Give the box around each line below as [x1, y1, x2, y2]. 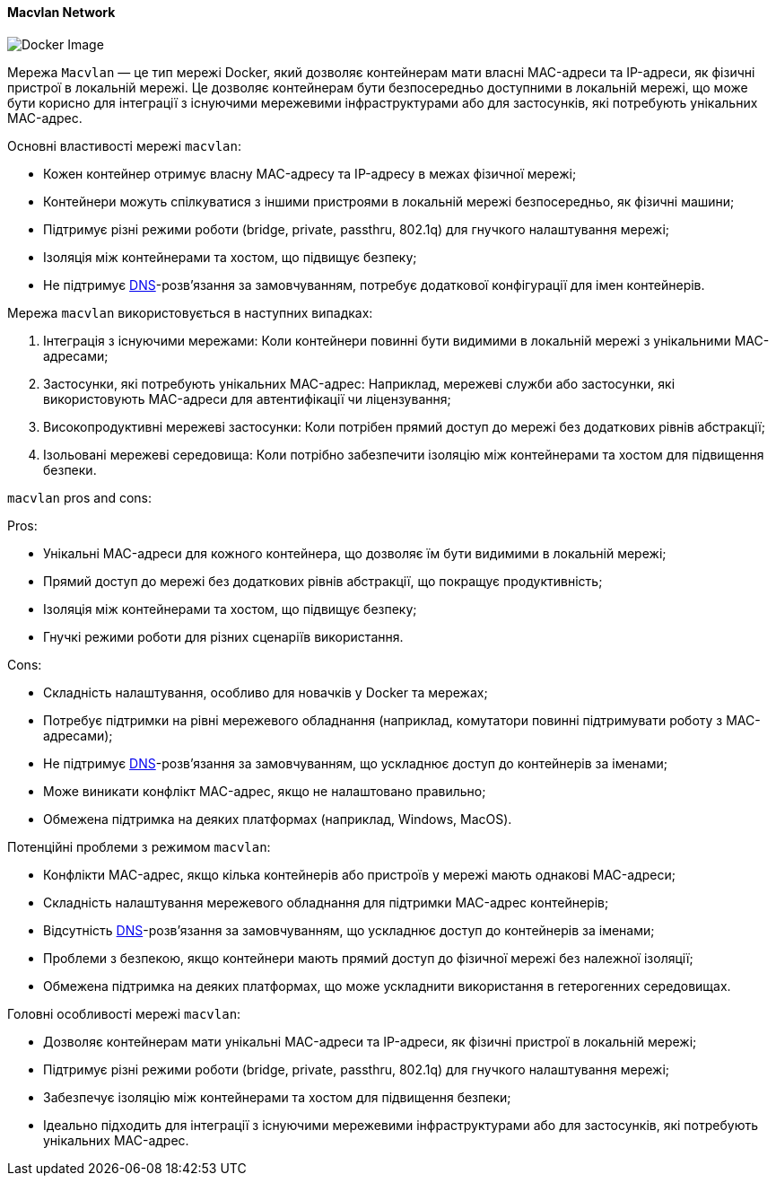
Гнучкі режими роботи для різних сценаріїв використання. [43, 628, 404, 644]
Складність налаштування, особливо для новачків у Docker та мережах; [43, 684, 488, 700]
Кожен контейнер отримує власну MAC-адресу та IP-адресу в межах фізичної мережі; [43, 165, 577, 181]
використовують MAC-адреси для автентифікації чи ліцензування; [43, 390, 451, 407]
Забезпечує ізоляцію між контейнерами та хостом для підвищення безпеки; [43, 1089, 511, 1105]
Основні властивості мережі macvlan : [7, 137, 242, 153]
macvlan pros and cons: [7, 489, 153, 505]
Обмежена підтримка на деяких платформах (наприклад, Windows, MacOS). [43, 811, 512, 827]
